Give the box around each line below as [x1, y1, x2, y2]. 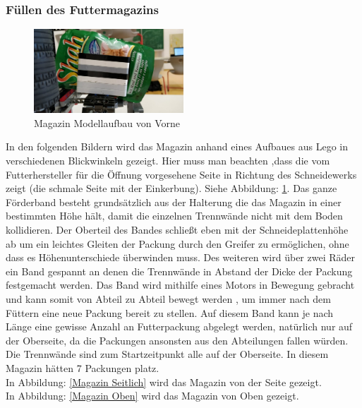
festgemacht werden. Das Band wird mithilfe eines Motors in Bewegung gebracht [6, 277, 355, 292]
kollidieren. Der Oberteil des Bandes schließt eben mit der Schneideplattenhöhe [6, 222, 349, 236]
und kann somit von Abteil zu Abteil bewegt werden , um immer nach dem [6, 291, 331, 306]
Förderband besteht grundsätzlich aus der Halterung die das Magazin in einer [6, 194, 342, 209]
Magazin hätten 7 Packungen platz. [6, 360, 159, 375]
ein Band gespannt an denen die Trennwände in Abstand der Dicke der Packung [6, 263, 353, 278]
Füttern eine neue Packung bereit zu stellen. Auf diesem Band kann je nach [6, 305, 334, 320]
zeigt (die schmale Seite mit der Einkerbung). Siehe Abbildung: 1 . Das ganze [6, 181, 337, 196]
